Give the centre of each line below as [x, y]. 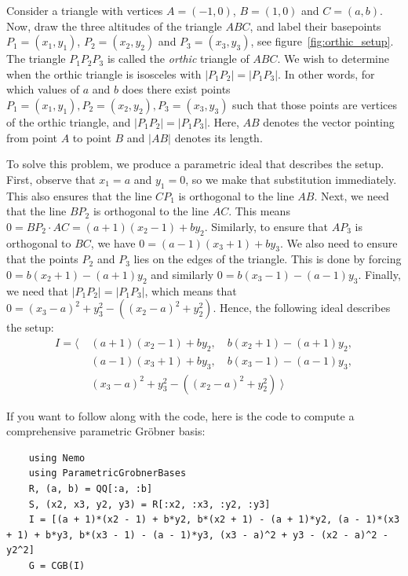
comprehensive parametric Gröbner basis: [106, 431]
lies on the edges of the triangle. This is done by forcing [268, 259]
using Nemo [57, 458]
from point [32, 137]
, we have [113, 242]
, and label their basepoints [315, 26]
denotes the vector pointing [329, 121]
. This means [259, 211]
